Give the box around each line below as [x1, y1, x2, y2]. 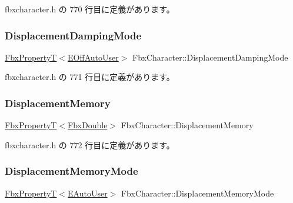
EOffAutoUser [68, 51, 119, 63]
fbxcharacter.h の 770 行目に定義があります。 [5, 3, 175, 15]
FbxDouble [68, 119, 108, 131]
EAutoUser [68, 187, 108, 199]
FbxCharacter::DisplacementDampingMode [132, 51, 288, 63]
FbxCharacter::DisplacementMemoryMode [121, 187, 274, 199]
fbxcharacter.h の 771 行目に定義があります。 [5, 71, 175, 83]
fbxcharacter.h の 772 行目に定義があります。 [5, 138, 175, 151]
